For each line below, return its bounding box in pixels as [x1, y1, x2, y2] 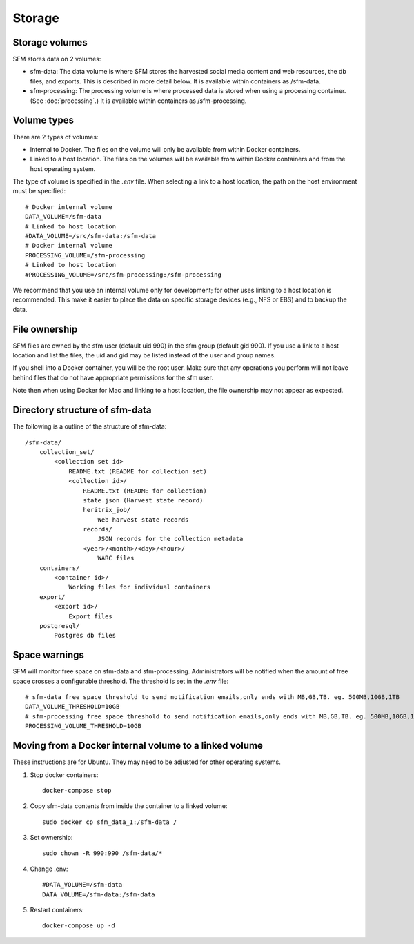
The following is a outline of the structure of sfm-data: [12, 422, 167, 431]
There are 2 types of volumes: [12, 132, 99, 141]
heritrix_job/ [83, 506, 131, 514]
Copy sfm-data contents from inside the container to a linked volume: [30, 802, 228, 810]
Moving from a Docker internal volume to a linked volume [12, 740, 264, 751]
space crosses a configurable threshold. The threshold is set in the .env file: [12, 677, 229, 685]
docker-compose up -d [42, 922, 115, 930]
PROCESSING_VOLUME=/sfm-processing [25, 251, 146, 259]
